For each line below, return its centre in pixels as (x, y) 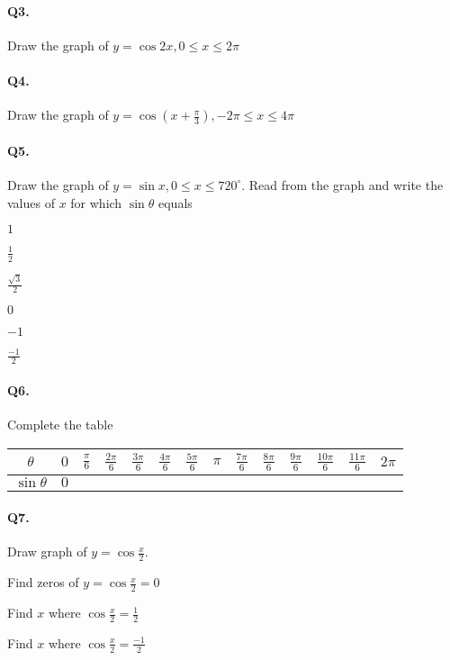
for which (96, 202)
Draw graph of (47, 552)
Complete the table (60, 425)
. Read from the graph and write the (342, 184)
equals (175, 202)
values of (31, 202)
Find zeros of (43, 582)
